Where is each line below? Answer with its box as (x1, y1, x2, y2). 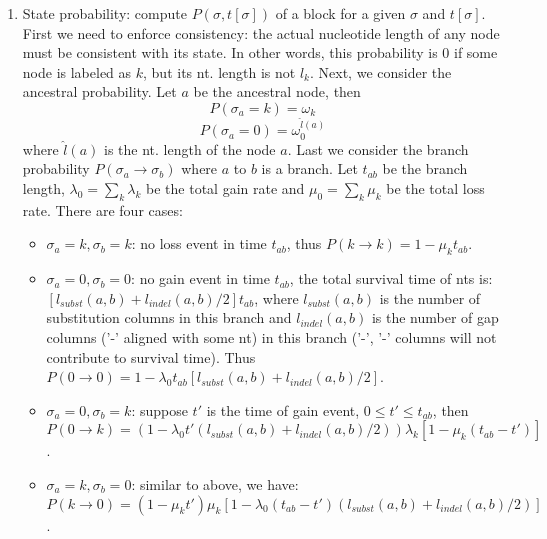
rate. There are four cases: (22, 199, 183, 220)
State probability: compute (22, 3, 187, 23)
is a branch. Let (261, 158, 358, 179)
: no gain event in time (131, 268, 270, 289)
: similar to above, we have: (131, 473, 299, 494)
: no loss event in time (131, 233, 267, 254)
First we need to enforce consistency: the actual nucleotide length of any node (22, 22, 500, 43)
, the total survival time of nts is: (289, 268, 493, 289)
